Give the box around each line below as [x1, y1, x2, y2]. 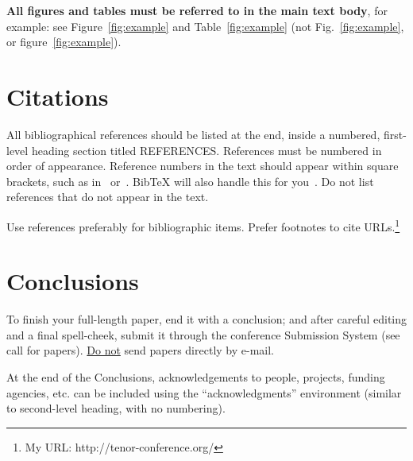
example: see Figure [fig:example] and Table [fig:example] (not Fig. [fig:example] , [6, 17, 404, 34]
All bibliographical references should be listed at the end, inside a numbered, [6, 126, 380, 142]
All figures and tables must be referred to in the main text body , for [6, 2, 388, 18]
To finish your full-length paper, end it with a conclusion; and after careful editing [6, 311, 407, 327]
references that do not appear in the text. [6, 188, 209, 205]
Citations [6, 79, 109, 112]
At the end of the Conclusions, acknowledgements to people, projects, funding [6, 369, 385, 385]
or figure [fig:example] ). [6, 33, 122, 50]
